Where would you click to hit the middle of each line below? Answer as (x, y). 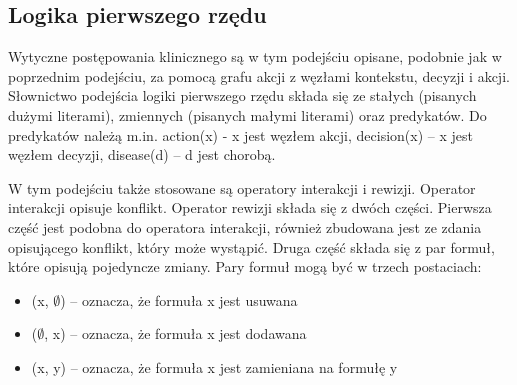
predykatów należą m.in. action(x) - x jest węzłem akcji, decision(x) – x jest (240, 134)
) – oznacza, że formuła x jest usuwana (179, 299)
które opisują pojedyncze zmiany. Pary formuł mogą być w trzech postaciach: (245, 266)
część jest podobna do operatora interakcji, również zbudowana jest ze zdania (245, 226)
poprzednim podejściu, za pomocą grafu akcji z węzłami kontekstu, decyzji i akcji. (259, 75)
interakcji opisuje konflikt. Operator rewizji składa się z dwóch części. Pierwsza (250, 207)
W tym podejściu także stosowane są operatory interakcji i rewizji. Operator (242, 187)
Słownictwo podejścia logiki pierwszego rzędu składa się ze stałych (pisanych (242, 95)
